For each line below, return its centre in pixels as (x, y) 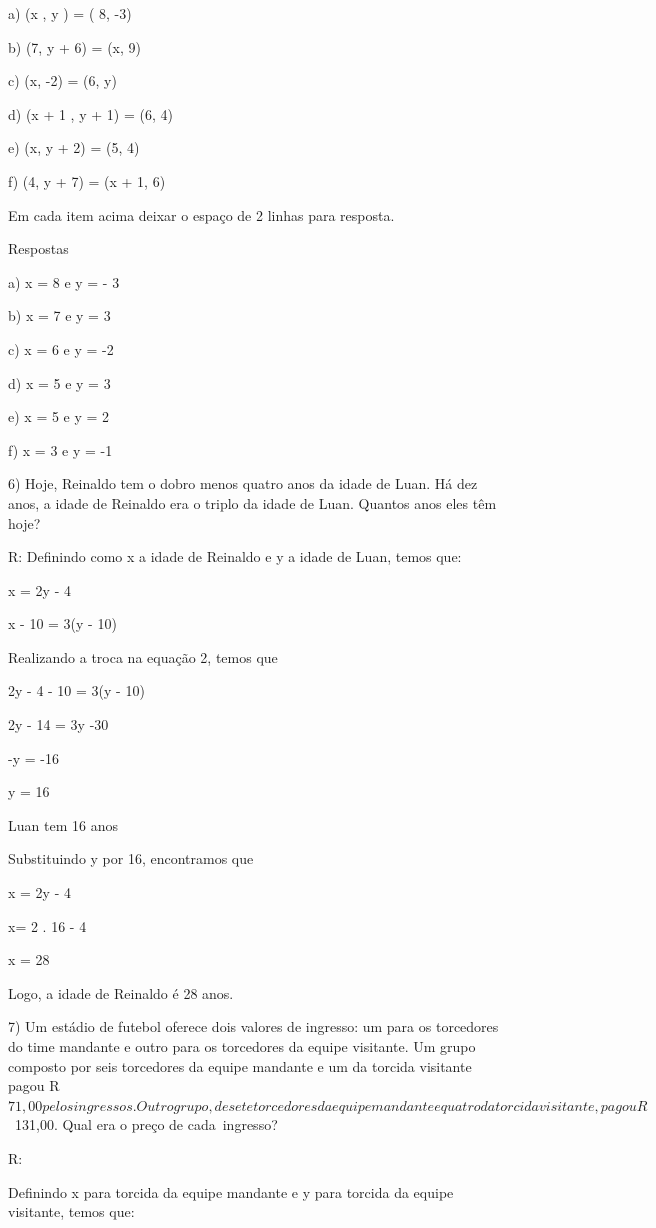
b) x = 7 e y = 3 (59, 315)
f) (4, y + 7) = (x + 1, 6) (87, 180)
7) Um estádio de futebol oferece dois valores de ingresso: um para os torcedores (253, 1026)
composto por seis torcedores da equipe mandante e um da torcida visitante (240, 1065)
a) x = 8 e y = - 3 (64, 281)
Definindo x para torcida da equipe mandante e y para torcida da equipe (231, 1191)
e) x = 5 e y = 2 (59, 416)
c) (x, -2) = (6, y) (62, 80)
